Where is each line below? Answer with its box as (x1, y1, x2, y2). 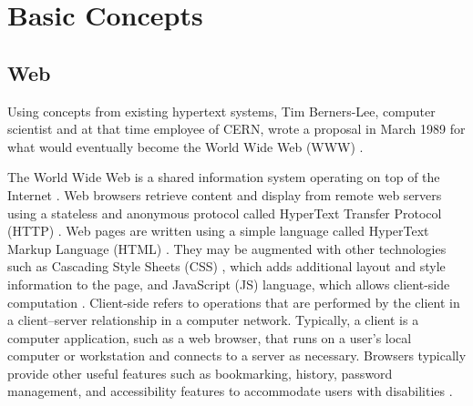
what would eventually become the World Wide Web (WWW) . (7, 137, 364, 156)
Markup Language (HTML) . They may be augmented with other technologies (7, 239, 447, 258)
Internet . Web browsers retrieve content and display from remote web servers (7, 185, 442, 204)
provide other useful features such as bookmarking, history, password (7, 363, 393, 382)
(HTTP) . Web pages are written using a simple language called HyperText (7, 221, 429, 240)
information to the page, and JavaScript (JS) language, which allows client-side (7, 274, 450, 293)
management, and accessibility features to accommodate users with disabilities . (7, 381, 453, 401)
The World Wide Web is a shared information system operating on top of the (7, 167, 440, 187)
